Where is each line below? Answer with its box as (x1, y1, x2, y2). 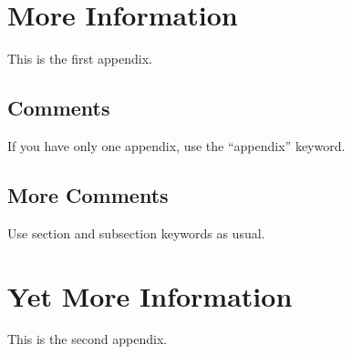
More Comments (7, 180, 169, 208)
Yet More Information (7, 277, 293, 314)
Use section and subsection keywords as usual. (7, 223, 265, 242)
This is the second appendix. (7, 329, 168, 349)
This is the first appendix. (7, 49, 152, 68)
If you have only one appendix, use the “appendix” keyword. (7, 136, 346, 155)
